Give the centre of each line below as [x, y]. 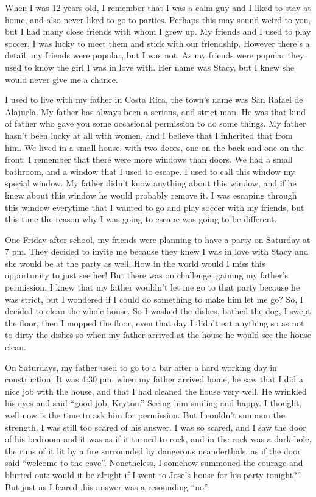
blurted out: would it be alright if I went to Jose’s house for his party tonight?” [153, 474]
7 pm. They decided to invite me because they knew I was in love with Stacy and [157, 251]
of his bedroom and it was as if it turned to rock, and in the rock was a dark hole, [158, 439]
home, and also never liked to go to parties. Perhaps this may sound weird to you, [158, 19]
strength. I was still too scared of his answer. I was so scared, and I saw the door [156, 427]
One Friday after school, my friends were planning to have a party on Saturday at [158, 239]
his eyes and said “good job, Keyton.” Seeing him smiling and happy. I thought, [153, 403]
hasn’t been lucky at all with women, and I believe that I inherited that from [149, 135]
